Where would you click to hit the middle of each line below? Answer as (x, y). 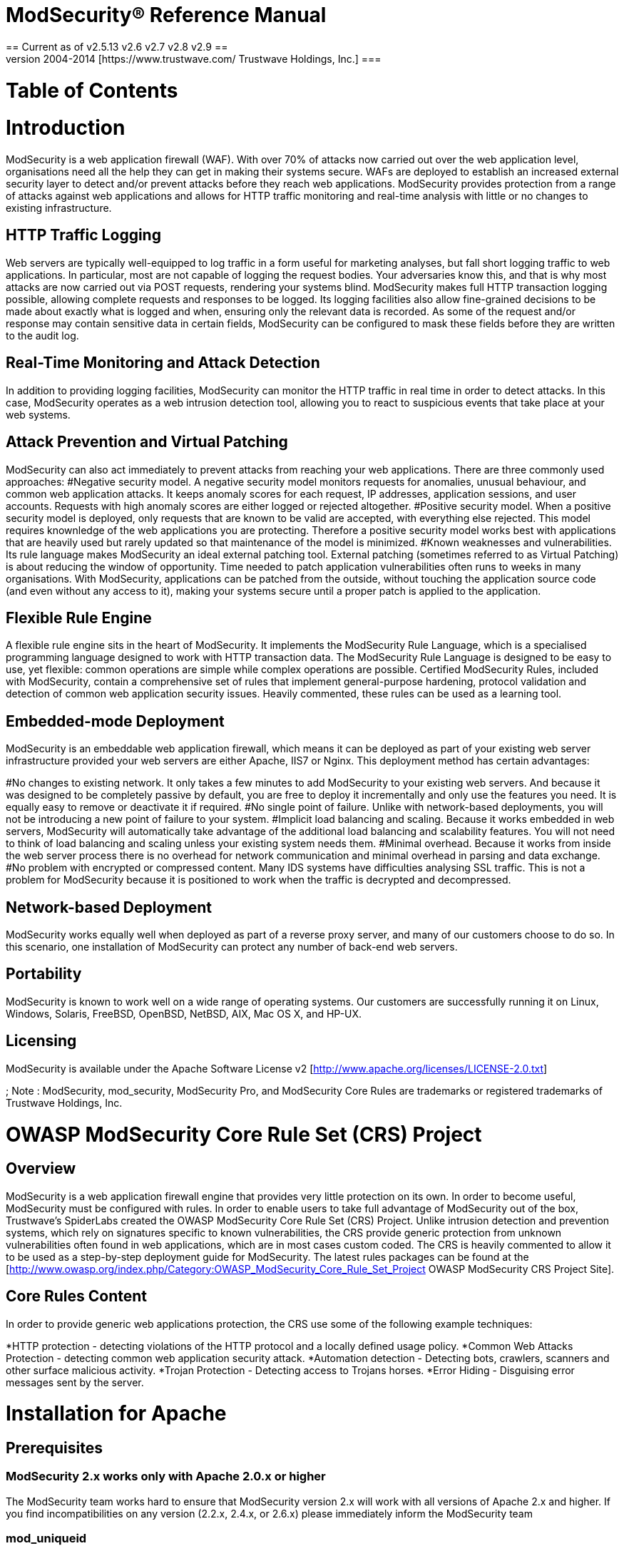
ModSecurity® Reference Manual (166, 15)
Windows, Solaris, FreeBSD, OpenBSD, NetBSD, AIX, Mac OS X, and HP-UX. (184, 1013)
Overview (41, 1169)
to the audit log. (42, 335)
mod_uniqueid (46, 1539)
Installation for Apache (116, 1414)
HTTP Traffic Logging (83, 235)
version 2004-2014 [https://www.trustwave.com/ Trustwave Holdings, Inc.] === (194, 58)
